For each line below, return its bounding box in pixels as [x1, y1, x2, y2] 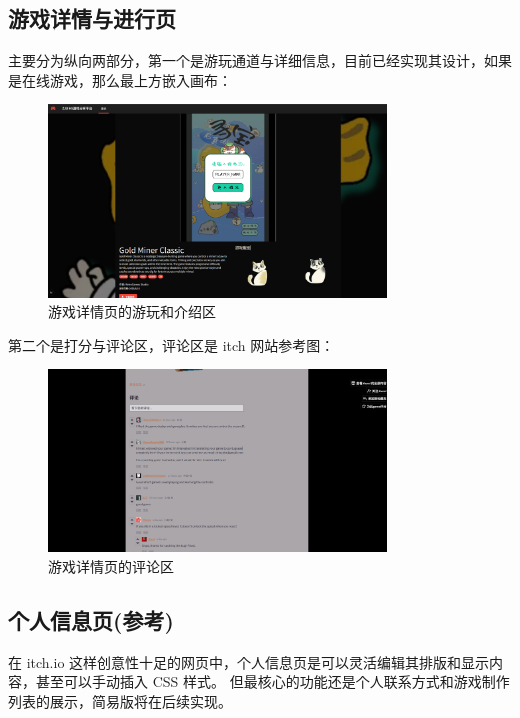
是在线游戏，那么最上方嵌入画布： [8, 69, 232, 90]
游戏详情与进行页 [8, 3, 176, 34]
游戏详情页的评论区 [48, 556, 174, 577]
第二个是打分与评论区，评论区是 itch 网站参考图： [8, 334, 335, 355]
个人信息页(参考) [8, 605, 174, 636]
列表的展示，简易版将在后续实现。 [8, 691, 232, 712]
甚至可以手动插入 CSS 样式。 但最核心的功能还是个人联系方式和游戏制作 [35, 671, 510, 692]
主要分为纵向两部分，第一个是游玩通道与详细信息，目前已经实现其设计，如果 [8, 50, 512, 71]
